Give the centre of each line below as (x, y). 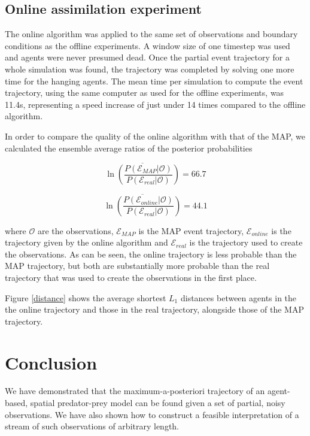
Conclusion (51, 362)
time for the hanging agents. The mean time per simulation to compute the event (154, 81)
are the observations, (75, 230)
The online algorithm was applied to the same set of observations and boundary (151, 34)
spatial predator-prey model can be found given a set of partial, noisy (158, 403)
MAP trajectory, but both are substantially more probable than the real (137, 266)
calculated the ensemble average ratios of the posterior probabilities (129, 148)
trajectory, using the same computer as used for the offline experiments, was (145, 93)
